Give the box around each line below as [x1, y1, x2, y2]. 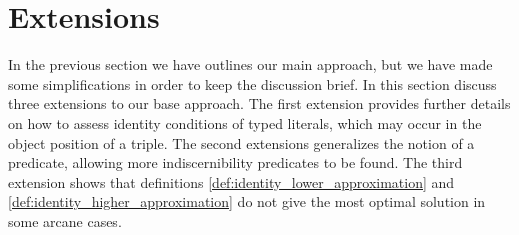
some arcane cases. [8, 210, 122, 231]
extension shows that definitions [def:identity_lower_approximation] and [8, 171, 455, 192]
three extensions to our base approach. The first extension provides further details [8, 93, 511, 114]
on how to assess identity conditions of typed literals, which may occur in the [8, 112, 482, 133]
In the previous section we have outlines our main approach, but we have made [8, 54, 493, 75]
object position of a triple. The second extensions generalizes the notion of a [8, 132, 475, 153]
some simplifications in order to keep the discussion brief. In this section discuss [8, 73, 497, 94]
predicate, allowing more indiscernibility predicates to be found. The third [8, 152, 463, 173]
